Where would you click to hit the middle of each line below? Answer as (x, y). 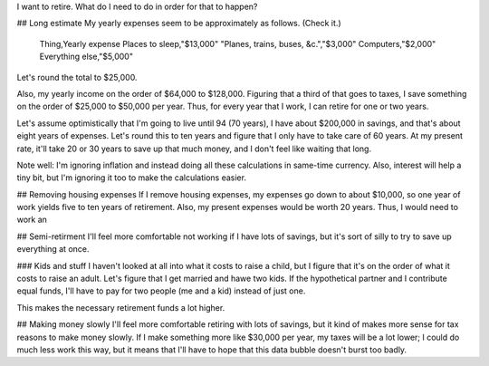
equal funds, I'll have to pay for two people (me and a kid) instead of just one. (161, 291)
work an (32, 220)
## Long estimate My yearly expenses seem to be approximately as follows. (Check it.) (179, 24)
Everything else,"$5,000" (86, 57)
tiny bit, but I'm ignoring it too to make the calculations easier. (131, 178)
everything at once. (53, 249)
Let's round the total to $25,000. (77, 77)
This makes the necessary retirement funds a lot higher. (121, 307)
